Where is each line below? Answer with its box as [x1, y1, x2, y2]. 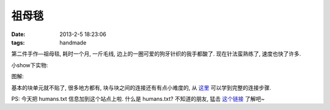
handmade [59, 38, 87, 46]
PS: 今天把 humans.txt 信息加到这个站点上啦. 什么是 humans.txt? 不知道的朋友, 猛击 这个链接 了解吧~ [11, 95, 265, 102]
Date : [11, 31, 26, 38]
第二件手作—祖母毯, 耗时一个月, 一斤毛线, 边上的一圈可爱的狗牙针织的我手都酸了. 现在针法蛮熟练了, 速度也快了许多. [11, 50, 301, 57]
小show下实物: [11, 61, 48, 68]
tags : [11, 38, 25, 46]
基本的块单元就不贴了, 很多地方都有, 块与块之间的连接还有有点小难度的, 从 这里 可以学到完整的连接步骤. [11, 84, 271, 91]
